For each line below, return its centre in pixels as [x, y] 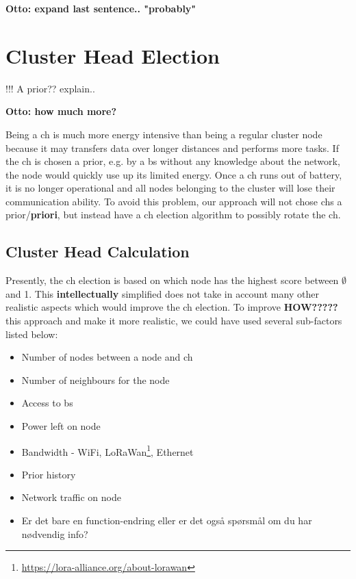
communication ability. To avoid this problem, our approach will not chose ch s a [174, 201]
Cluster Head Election [113, 55]
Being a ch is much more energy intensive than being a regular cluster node [164, 134]
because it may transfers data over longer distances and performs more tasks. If [172, 147]
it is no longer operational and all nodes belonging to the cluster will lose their [170, 188]
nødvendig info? [55, 533]
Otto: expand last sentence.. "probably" [101, 8]
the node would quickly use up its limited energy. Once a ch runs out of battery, [174, 174]
